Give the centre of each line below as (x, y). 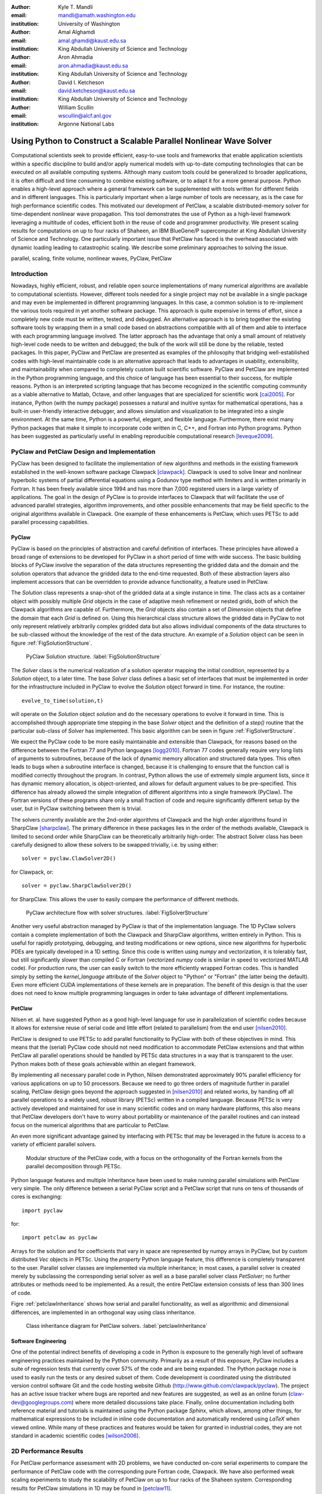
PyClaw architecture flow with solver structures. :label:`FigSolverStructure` (118, 913)
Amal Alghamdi (77, 32)
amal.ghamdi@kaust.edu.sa (92, 40)
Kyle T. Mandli (75, 7)
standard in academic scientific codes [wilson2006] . (75, 1436)
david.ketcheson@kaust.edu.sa (97, 90)
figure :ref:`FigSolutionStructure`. (52, 643)
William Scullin (76, 107)
